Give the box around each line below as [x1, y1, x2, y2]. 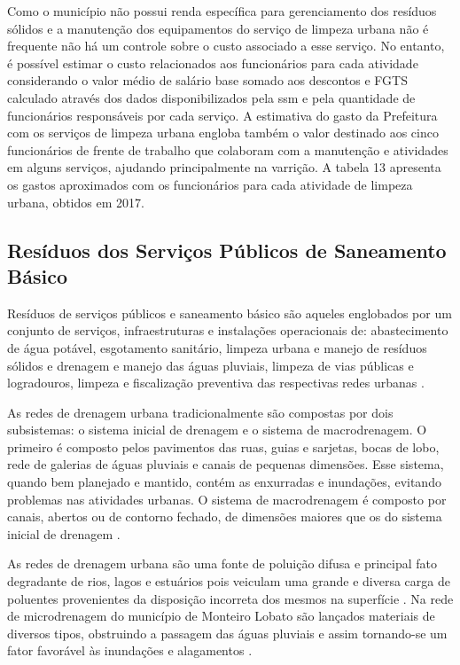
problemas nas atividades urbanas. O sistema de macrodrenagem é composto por [7, 489, 447, 508]
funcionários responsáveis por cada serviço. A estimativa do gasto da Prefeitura [7, 106, 438, 124]
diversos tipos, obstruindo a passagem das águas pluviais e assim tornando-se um [7, 623, 448, 642]
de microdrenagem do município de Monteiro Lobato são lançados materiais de [7, 606, 435, 625]
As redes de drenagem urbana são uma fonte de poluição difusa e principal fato [7, 554, 438, 573]
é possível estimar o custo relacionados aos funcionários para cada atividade [7, 53, 418, 72]
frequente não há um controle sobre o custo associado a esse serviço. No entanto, [7, 36, 445, 55]
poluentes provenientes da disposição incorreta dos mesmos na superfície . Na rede [7, 589, 454, 607]
